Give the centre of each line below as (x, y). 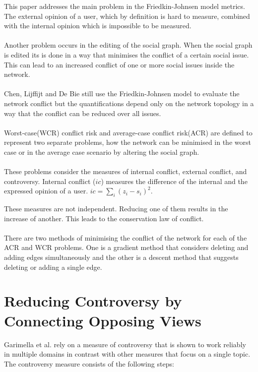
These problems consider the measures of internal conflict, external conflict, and (126, 171)
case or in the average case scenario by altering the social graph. (102, 152)
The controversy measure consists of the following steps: (89, 363)
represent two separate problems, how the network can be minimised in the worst (128, 142)
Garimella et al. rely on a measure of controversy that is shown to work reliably (125, 344)
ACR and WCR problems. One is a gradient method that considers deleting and (126, 247)
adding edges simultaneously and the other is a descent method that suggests (121, 257)
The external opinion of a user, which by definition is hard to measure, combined (127, 16)
